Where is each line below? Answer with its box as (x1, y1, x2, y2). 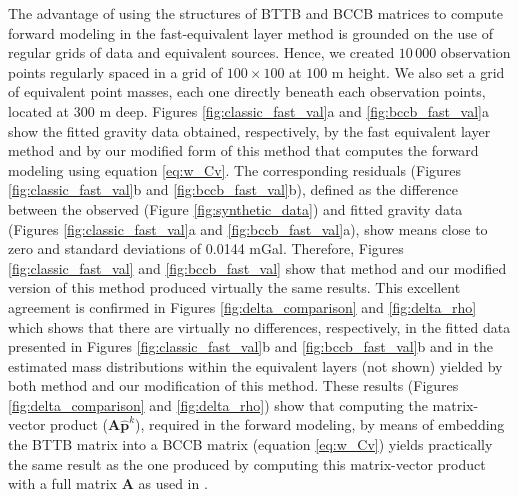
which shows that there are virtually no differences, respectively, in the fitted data (8, 316, 511, 337)
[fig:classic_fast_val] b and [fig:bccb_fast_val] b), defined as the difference (8, 179, 459, 200)
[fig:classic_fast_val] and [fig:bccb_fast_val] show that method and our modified (8, 257, 507, 278)
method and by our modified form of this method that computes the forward (8, 140, 479, 161)
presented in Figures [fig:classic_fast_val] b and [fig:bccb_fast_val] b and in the (8, 336, 493, 357)
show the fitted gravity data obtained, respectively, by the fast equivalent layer (8, 120, 491, 141)
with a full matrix (8, 473, 117, 494)
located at (8, 100, 70, 121)
